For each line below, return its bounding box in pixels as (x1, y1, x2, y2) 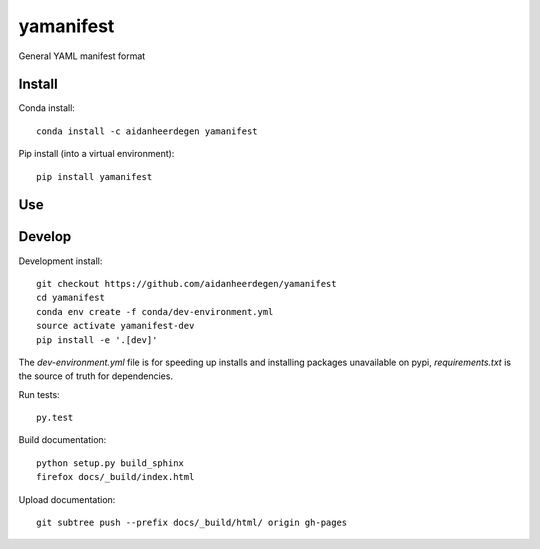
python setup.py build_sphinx (36, 457, 185, 469)
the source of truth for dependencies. (18, 370, 174, 382)
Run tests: (18, 388, 60, 400)
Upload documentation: (18, 493, 116, 505)
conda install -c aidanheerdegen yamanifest (36, 125, 259, 137)
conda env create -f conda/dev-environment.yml (36, 306, 274, 317)
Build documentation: (18, 434, 107, 446)
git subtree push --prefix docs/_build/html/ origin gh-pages (36, 517, 348, 529)
